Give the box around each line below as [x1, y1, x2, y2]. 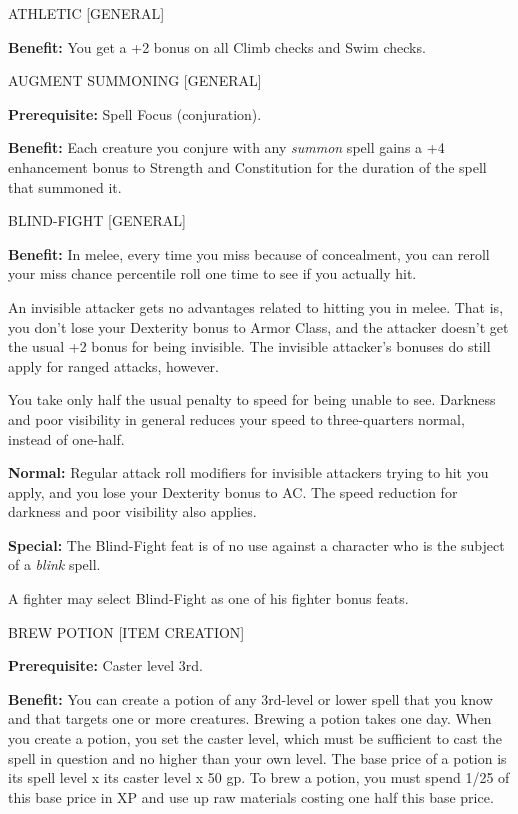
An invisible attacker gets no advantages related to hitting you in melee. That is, [8, 296, 504, 317]
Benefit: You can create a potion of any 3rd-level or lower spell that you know [8, 688, 493, 709]
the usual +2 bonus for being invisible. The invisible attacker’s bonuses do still [8, 336, 491, 357]
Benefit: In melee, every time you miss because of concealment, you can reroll [8, 243, 490, 264]
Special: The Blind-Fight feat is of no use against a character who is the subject [8, 534, 505, 555]
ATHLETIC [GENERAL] [8, 3, 165, 23]
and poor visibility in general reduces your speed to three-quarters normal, [8, 408, 465, 429]
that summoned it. [8, 176, 122, 197]
